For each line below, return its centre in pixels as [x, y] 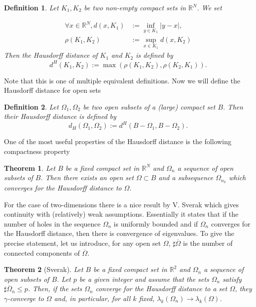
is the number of [208, 243]
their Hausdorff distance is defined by [60, 116]
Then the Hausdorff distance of [51, 55]
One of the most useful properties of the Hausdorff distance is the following [118, 141]
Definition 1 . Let [31, 7]
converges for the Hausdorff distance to [63, 188]
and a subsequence [186, 177]
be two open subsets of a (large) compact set [149, 106]
